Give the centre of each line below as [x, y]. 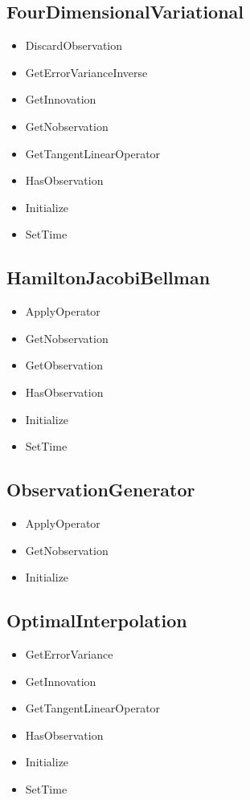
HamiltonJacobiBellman [109, 278]
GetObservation [64, 365]
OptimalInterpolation [97, 620]
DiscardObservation [74, 45]
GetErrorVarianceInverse [86, 72]
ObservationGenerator [101, 490]
